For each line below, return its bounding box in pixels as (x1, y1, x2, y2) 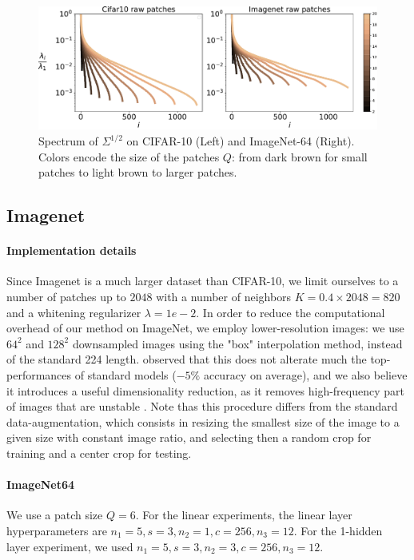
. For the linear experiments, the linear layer (135, 506, 352, 523)
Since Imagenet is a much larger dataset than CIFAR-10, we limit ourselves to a (6, 272, 399, 289)
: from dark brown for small (231, 148, 368, 165)
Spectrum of (38, 133, 98, 149)
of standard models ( (74, 366, 177, 383)
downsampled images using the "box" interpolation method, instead (72, 335, 403, 351)
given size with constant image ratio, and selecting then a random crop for (6, 429, 372, 446)
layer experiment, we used (6, 538, 133, 554)
